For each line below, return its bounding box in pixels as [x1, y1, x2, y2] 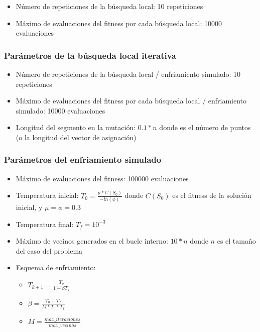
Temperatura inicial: [16, 190, 79, 200]
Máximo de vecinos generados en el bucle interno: [16, 236, 168, 246]
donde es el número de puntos [159, 122, 251, 133]
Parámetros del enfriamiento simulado [4, 153, 162, 166]
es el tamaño [217, 236, 256, 246]
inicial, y [16, 202, 43, 212]
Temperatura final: [16, 218, 74, 229]
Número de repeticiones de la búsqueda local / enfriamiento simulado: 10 [16, 69, 240, 79]
